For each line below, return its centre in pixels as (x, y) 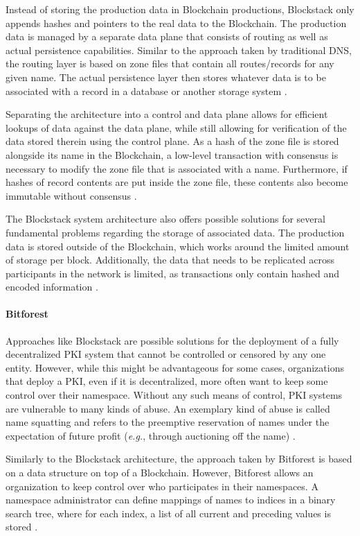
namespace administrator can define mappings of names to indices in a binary (171, 500)
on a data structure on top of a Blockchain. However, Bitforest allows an (160, 473)
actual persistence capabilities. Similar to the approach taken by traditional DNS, (179, 50)
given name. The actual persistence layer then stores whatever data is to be (166, 77)
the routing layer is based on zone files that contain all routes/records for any (170, 63)
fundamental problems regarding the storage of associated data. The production (175, 232)
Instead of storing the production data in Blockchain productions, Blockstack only (180, 9)
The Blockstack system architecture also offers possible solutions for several (165, 219)
